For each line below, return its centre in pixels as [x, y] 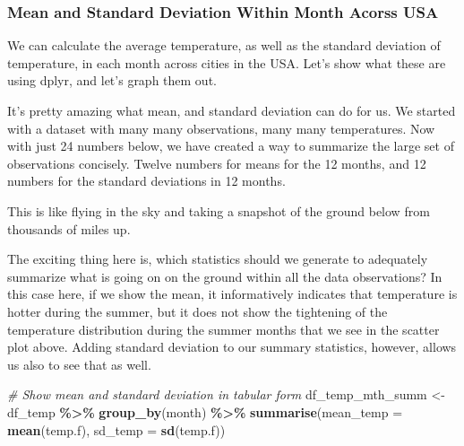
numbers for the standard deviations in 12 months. [146, 181]
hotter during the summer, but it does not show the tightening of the [198, 311]
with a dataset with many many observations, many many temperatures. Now [221, 128]
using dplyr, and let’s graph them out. [112, 80]
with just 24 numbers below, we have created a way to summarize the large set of [231, 146]
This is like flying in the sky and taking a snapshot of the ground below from [219, 210]
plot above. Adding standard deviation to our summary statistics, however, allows [232, 347]
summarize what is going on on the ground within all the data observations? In [225, 276]
